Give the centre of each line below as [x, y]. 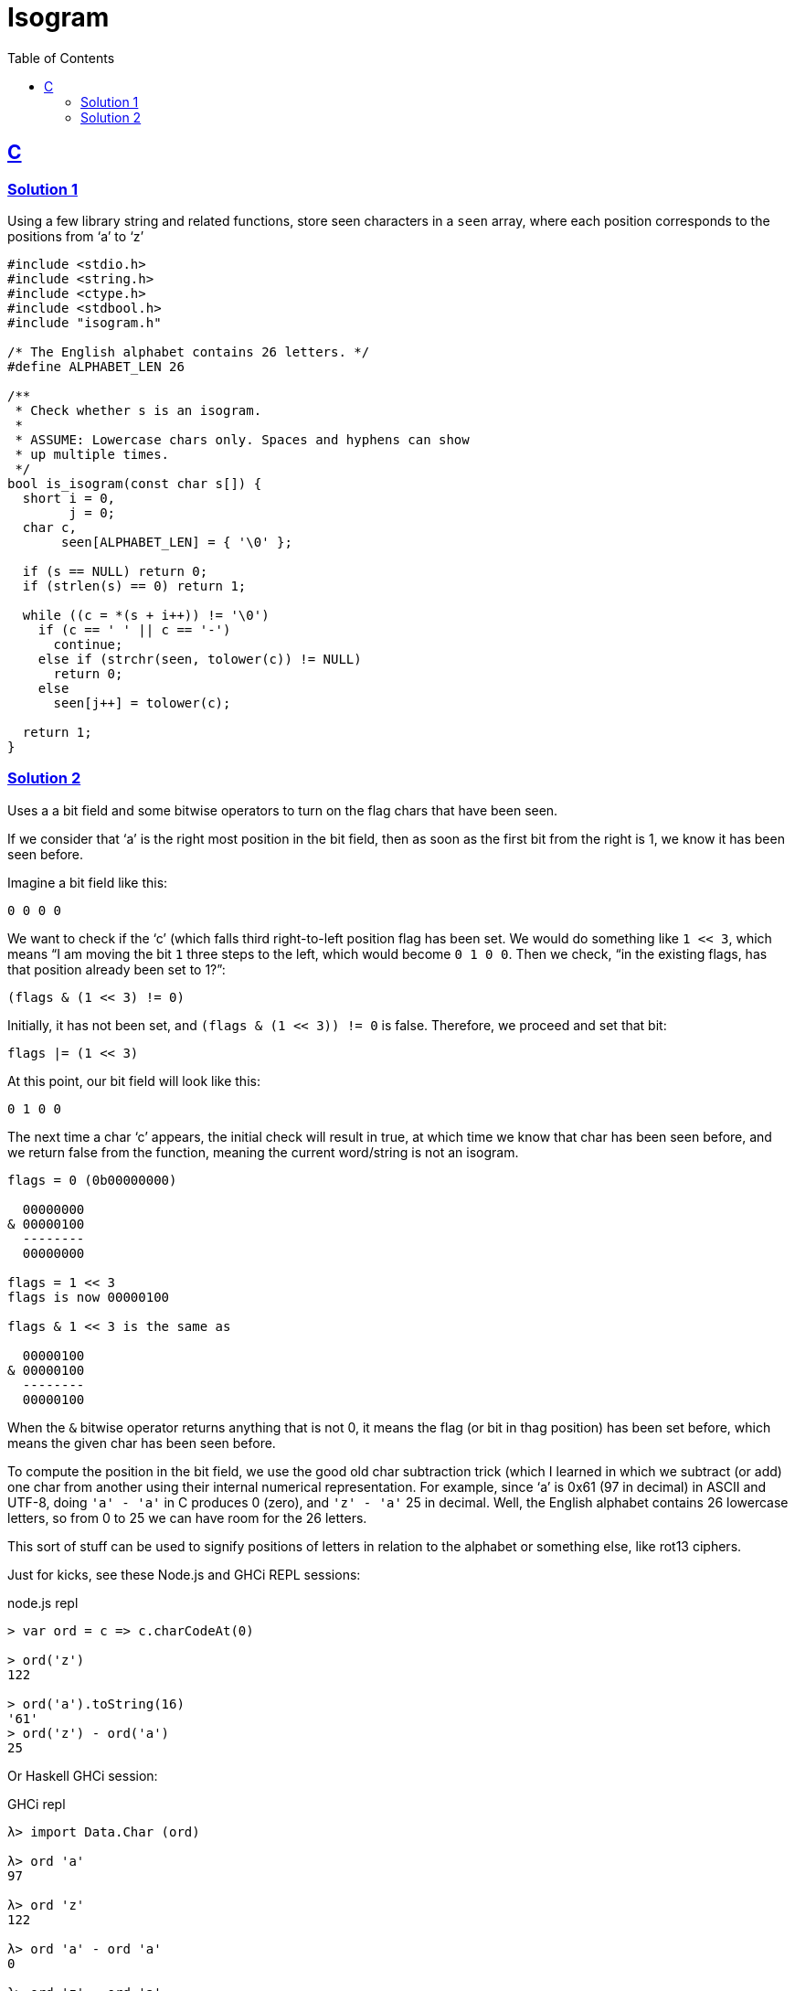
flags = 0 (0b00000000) [92, 1180]
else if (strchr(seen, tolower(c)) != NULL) [200, 659]
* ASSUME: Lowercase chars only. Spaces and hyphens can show [242, 439]
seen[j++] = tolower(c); [142, 703]
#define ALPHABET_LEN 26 [96, 366]
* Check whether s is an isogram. [138, 410]
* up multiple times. [92, 454]
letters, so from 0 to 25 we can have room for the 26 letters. [187, 1517]
